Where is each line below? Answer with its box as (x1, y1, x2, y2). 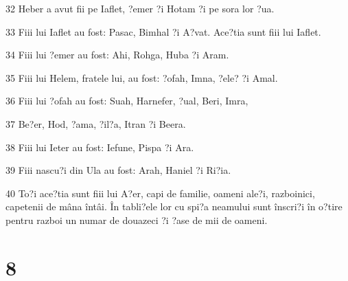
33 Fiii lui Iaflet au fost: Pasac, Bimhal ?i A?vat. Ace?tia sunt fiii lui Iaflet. (5, 24, 321, 38)
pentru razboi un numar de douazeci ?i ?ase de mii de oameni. (5, 212, 268, 227)
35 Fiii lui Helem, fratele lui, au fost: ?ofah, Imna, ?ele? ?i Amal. (5, 70, 278, 85)
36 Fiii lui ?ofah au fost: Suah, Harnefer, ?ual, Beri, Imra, (5, 93, 248, 108)
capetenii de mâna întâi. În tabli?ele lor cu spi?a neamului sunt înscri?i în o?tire (5, 199, 343, 214)
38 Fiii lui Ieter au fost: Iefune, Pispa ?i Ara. (5, 139, 194, 154)
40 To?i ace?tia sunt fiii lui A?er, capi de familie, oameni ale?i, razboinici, (5, 186, 315, 200)
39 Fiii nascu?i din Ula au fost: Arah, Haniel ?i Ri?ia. (5, 163, 231, 177)
